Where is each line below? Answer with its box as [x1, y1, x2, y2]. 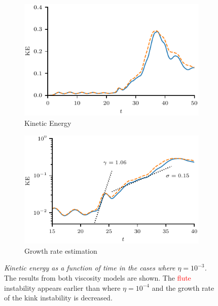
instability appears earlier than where [4, 282, 121, 293]
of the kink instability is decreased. [4, 292, 113, 303]
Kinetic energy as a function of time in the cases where [4, 262, 175, 273]
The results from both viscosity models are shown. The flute [4, 273, 191, 283]
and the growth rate [152, 282, 214, 293]
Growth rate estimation [24, 245, 97, 256]
